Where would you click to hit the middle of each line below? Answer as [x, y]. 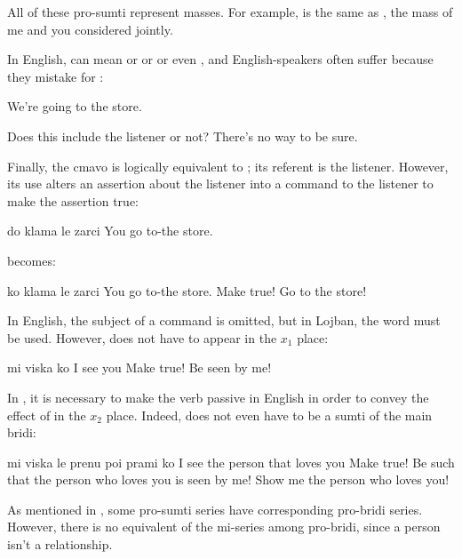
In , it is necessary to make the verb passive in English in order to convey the [218, 397]
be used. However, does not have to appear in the [142, 337]
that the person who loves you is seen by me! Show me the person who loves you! [228, 479]
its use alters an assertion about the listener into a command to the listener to [220, 184]
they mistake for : [56, 76]
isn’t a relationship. [60, 544]
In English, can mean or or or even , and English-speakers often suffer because [220, 59]
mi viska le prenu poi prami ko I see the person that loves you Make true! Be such [231, 462]
